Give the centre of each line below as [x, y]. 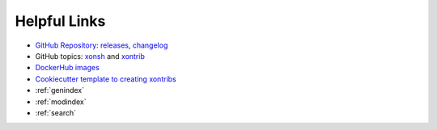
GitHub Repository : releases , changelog [102, 45]
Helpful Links [60, 21]
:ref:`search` [56, 112]
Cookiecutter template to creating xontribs [106, 79]
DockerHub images [68, 68]
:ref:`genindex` [60, 90]
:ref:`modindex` [61, 102]
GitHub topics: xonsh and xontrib [90, 56]
